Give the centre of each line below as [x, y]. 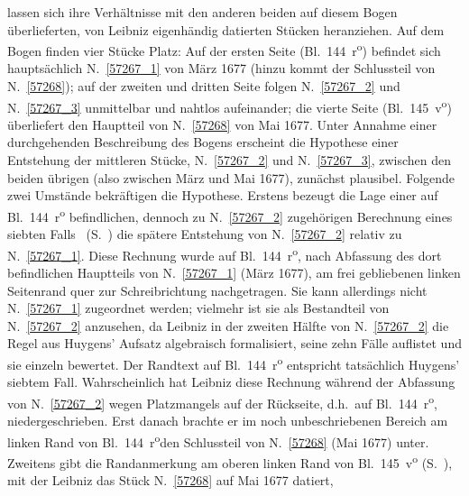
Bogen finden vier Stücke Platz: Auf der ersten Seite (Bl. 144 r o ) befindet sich [224, 49]
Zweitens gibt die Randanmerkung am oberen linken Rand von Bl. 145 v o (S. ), [230, 461]
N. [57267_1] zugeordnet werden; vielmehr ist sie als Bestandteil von [198, 308]
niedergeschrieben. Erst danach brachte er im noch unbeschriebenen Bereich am [228, 420]
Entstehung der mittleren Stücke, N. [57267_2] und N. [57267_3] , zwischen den [230, 160]
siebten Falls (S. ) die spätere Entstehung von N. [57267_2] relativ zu [205, 234]
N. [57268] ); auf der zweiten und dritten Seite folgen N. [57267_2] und [204, 86]
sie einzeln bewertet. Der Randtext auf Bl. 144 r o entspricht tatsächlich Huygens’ [234, 363]
